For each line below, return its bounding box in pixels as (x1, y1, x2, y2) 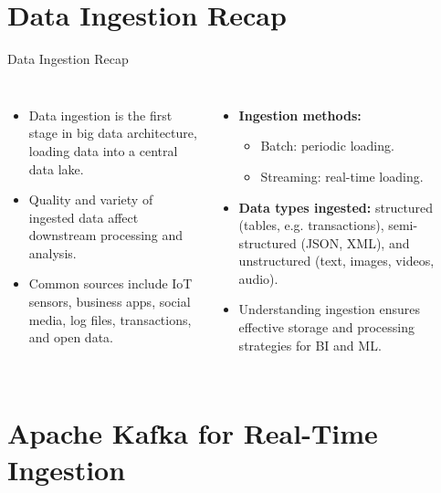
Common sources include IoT (28, 274, 193, 293)
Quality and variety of (28, 190, 153, 209)
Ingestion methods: (238, 105, 362, 124)
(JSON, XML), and (300, 233, 410, 252)
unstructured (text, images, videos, (238, 251, 435, 270)
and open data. (28, 328, 113, 347)
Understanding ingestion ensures (238, 299, 420, 319)
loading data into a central (28, 141, 178, 160)
